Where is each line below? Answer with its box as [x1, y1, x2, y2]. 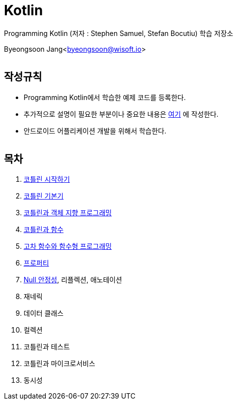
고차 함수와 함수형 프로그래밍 [24, 242, 112, 251]
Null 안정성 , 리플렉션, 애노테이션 [24, 275, 122, 284]
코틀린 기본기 [24, 192, 64, 201]
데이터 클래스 [24, 309, 64, 318]
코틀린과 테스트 [24, 342, 70, 351]
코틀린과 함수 [24, 225, 64, 234]
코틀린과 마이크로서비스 [24, 359, 95, 368]
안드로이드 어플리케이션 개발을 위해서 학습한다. [24, 126, 167, 135]
